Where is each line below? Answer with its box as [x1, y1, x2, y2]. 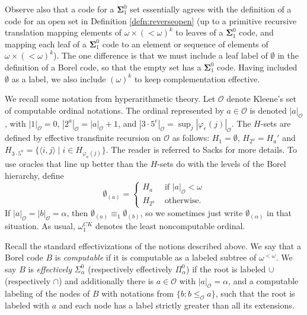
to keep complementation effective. [134, 72, 260, 85]
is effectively [28, 262, 72, 275]
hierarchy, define [5, 169, 64, 181]
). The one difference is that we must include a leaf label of [53, 49, 268, 62]
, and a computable [228, 274, 299, 287]
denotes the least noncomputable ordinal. [95, 220, 245, 232]
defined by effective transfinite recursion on [5, 131, 161, 144]
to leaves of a [175, 26, 223, 38]
